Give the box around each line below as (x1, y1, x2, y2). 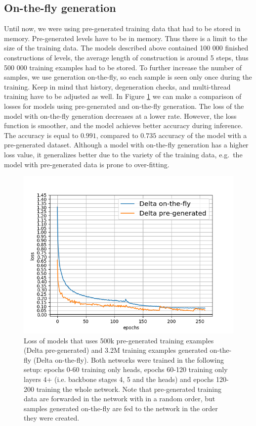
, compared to (96, 130, 138, 140)
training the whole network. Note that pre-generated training (36, 383, 221, 394)
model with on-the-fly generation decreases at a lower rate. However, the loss (4, 110, 237, 121)
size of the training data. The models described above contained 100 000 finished (4, 43, 249, 53)
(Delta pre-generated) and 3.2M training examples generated (24, 345, 208, 355)
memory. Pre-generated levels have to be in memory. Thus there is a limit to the (4, 33, 248, 43)
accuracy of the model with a (158, 130, 247, 140)
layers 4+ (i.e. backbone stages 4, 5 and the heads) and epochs (24, 374, 214, 384)
